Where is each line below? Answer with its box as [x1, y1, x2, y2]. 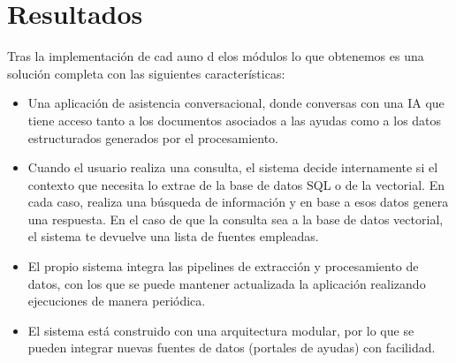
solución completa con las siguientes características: [7, 64, 285, 82]
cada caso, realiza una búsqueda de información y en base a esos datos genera [27, 193, 449, 211]
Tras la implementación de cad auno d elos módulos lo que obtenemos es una [7, 47, 424, 65]
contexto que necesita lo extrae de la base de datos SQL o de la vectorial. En [27, 175, 445, 193]
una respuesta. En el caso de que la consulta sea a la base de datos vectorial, [27, 209, 444, 228]
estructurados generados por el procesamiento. [27, 128, 279, 147]
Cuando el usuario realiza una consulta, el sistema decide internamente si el [27, 158, 438, 177]
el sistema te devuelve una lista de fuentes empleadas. [27, 227, 319, 246]
